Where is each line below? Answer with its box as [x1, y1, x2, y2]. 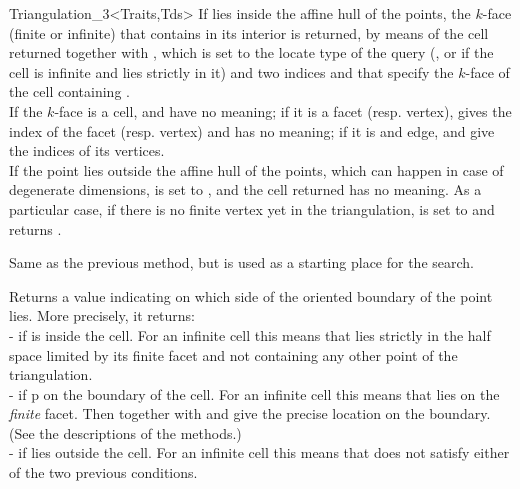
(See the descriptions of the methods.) [9, 422, 242, 443]
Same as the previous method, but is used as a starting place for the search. [9, 252, 474, 273]
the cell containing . [9, 81, 130, 102]
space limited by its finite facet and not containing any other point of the [9, 344, 458, 365]
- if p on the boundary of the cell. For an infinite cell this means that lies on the [9, 383, 500, 404]
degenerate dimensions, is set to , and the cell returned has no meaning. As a [9, 179, 482, 200]
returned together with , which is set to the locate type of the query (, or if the [9, 42, 494, 63]
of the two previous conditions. [9, 462, 198, 483]
